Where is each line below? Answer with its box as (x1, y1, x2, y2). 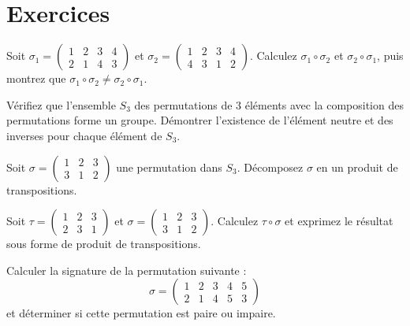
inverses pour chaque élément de (6, 127, 162, 143)
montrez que (6, 70, 66, 87)
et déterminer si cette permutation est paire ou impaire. (6, 305, 276, 321)
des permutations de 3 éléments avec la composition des (134, 96, 404, 113)
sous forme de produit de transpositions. (6, 235, 201, 252)
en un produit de (316, 158, 398, 175)
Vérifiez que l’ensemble (6, 96, 116, 113)
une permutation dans (116, 158, 222, 175)
